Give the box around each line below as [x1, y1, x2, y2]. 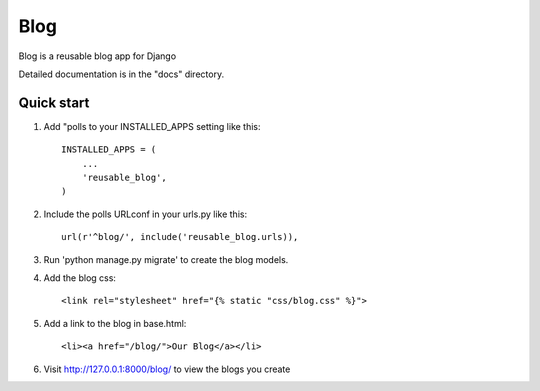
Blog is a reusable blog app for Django [18, 50, 177, 62]
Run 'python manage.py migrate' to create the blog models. [43, 253, 289, 265]
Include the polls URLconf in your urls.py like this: [43, 208, 248, 220]
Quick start [18, 94, 90, 111]
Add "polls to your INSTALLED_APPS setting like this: [43, 120, 261, 132]
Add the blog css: [43, 271, 117, 284]
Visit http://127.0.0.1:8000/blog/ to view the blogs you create [43, 363, 291, 375]
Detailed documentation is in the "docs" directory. [18, 68, 225, 80]
